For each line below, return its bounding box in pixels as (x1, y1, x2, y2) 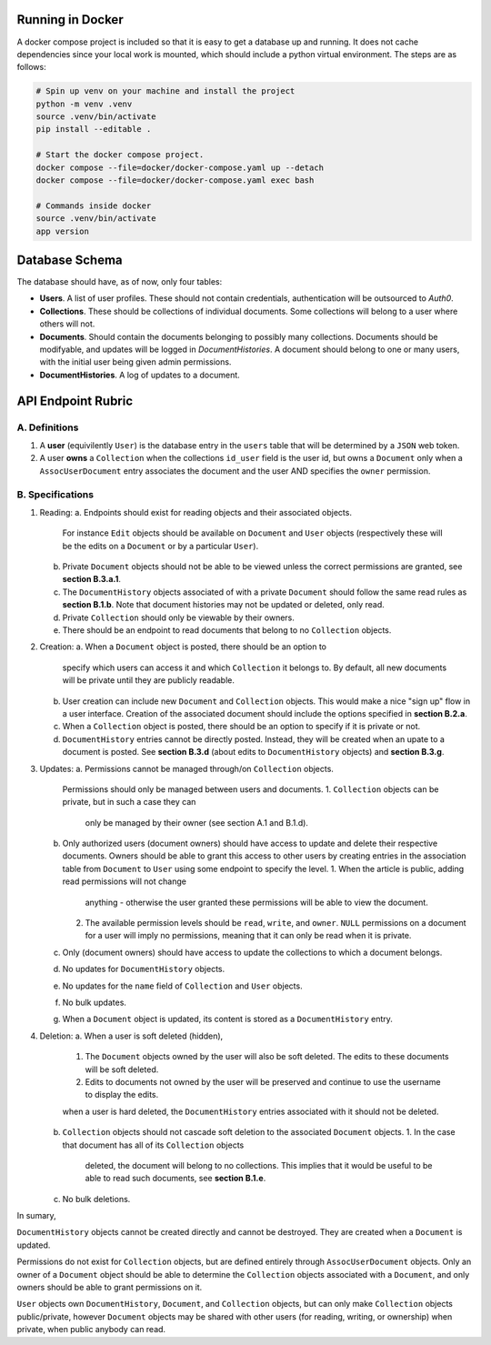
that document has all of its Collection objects (62, 1139, 245, 1150)
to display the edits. (85, 1089, 159, 1100)
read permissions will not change (62, 876, 186, 887)
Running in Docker (16, 12, 124, 27)
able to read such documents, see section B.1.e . (85, 1173, 266, 1184)
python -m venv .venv (35, 98, 133, 109)
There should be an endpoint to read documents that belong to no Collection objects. (62, 625, 392, 636)
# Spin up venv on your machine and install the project (35, 86, 296, 96)
